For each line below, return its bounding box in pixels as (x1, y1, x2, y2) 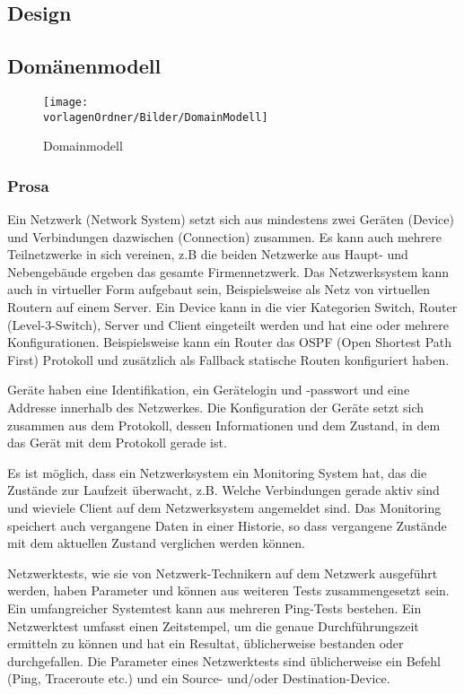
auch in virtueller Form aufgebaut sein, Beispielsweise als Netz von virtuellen (7, 280, 431, 299)
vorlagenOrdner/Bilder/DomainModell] (43, 110, 268, 124)
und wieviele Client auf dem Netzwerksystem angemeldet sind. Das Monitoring (7, 499, 442, 517)
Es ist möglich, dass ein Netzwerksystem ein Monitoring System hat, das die (7, 463, 427, 481)
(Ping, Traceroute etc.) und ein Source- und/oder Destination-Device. (7, 669, 390, 688)
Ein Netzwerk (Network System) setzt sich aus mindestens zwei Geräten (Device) (7, 210, 454, 229)
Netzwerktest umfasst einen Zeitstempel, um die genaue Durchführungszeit (7, 616, 419, 635)
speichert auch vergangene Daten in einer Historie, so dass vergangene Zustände (7, 516, 447, 534)
